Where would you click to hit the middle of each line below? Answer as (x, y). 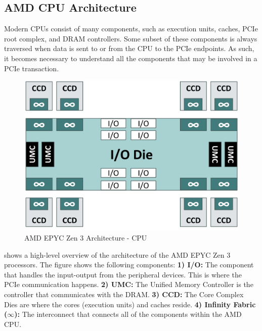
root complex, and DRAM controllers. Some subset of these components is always (131, 38)
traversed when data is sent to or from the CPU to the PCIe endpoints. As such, (129, 48)
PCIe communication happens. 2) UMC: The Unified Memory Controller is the (129, 284)
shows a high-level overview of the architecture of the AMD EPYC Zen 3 (117, 254)
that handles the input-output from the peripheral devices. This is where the (123, 274)
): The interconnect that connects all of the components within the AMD (128, 314)
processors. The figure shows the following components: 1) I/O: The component (129, 265)
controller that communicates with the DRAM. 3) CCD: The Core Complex (124, 294)
